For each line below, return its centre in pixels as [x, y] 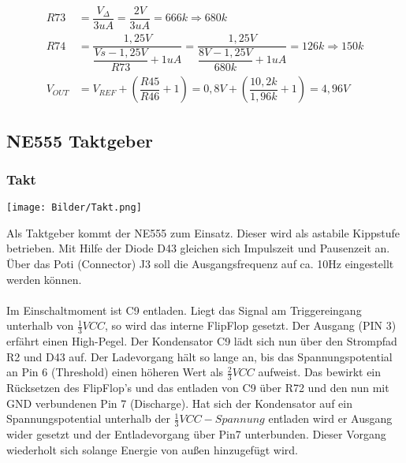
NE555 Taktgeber [80, 140]
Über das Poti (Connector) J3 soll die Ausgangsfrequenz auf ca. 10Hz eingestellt [200, 263]
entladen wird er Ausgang [330, 418]
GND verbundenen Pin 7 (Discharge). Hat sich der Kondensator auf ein [179, 403]
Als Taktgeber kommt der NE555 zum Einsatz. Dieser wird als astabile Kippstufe [203, 232]
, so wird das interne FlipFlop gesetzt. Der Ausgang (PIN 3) [251, 325]
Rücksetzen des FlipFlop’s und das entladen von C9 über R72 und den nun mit [198, 388]
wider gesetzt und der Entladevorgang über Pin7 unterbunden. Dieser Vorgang [196, 434]
